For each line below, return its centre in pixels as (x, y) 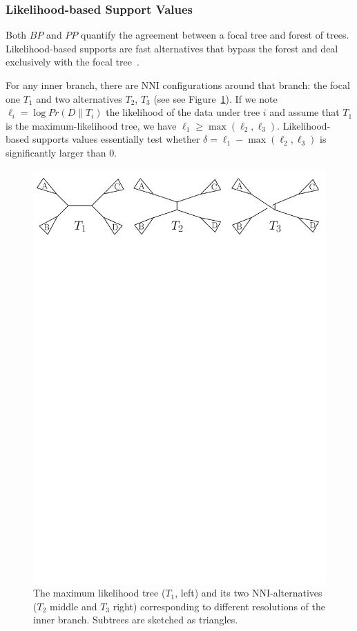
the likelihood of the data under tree (183, 112)
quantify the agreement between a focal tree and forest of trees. (215, 35)
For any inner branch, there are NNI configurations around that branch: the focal (178, 85)
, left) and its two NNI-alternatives (249, 593)
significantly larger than (56, 152)
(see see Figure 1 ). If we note (215, 98)
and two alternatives (79, 98)
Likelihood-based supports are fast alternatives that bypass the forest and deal (172, 48)
